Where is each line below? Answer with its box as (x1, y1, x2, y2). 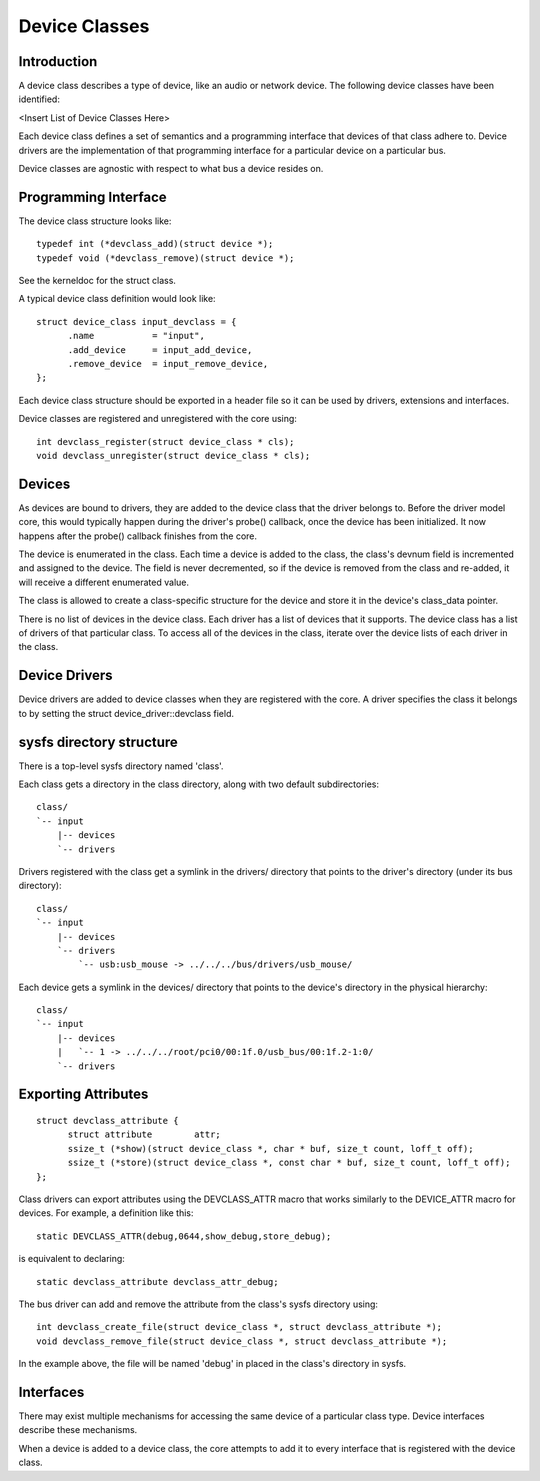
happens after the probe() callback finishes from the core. (18, 530, 258, 542)
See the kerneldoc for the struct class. (18, 275, 177, 287)
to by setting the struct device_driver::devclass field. (18, 707, 235, 719)
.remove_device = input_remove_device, (67, 358, 269, 370)
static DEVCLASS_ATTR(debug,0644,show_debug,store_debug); (36, 1230, 332, 1242)
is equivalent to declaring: (18, 1253, 125, 1265)
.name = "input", (67, 330, 205, 342)
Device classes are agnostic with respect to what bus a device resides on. (18, 163, 324, 175)
